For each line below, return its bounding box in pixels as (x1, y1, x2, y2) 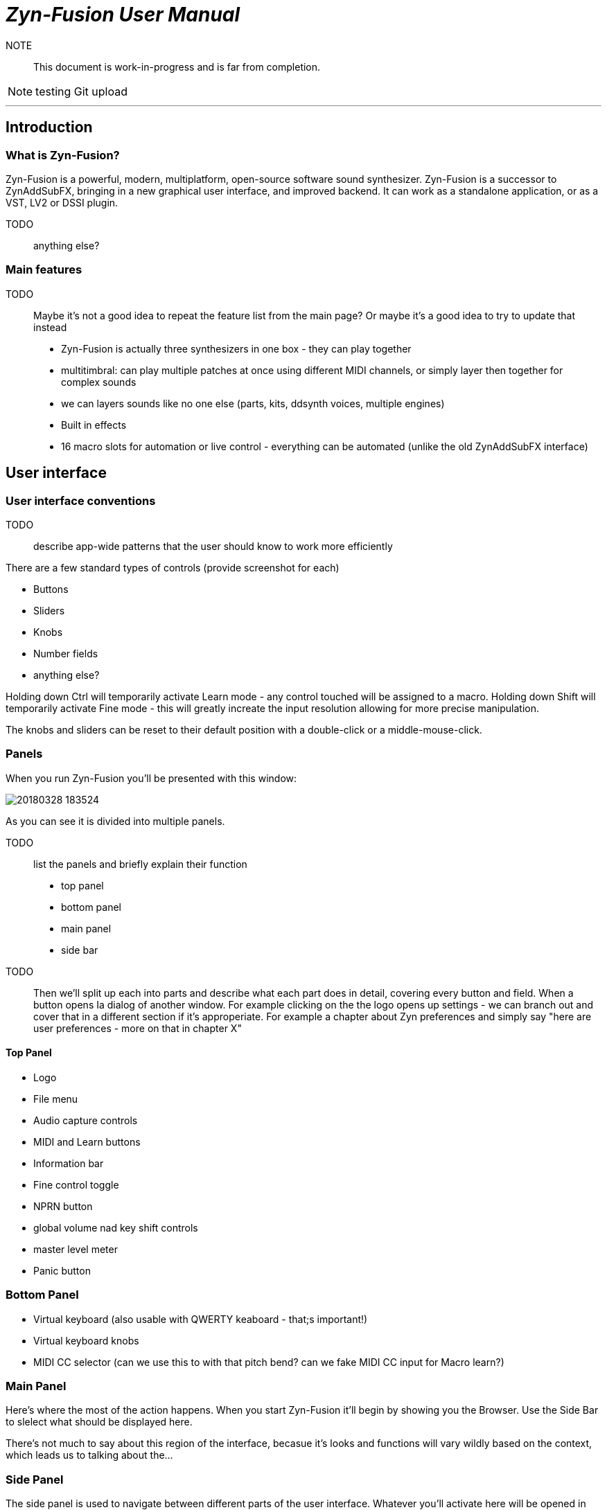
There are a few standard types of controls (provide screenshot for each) (6, 561, 340, 574)
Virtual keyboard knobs (33, 1334, 139, 1347)
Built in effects (61, 418, 127, 431)
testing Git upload (35, 84, 127, 98)
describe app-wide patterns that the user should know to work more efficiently (33, 540, 393, 552)
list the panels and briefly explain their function (33, 858, 247, 870)
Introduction (6, 118, 93, 136)
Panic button (33, 1264, 91, 1277)
